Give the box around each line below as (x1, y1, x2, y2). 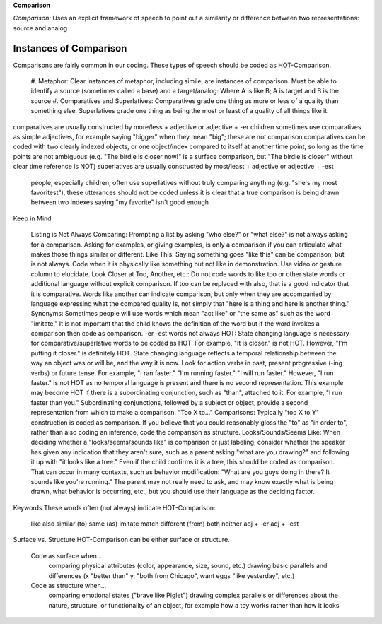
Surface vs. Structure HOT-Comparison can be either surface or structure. (13, 536, 230, 544)
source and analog (13, 23, 68, 32)
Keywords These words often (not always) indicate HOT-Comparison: (13, 503, 216, 512)
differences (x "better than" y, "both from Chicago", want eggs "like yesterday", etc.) (48, 571, 295, 579)
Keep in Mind (13, 214, 52, 223)
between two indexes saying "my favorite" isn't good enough (30, 198, 209, 206)
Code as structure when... (30, 582, 107, 590)
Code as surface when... (30, 551, 103, 560)
